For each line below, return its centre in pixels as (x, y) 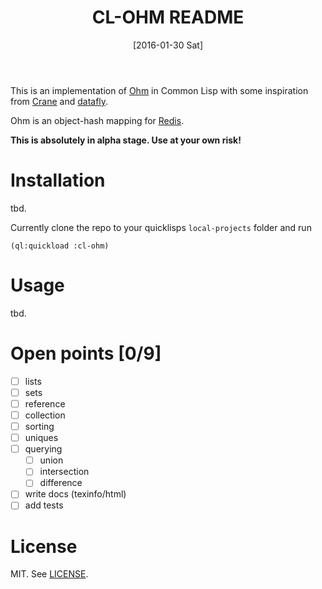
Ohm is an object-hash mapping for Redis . (97, 120)
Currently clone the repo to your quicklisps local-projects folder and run (161, 227)
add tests (44, 505)
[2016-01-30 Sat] (168, 45)
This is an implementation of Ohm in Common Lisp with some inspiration (159, 90)
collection (45, 415)
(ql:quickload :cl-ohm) (60, 246)
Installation (58, 180)
